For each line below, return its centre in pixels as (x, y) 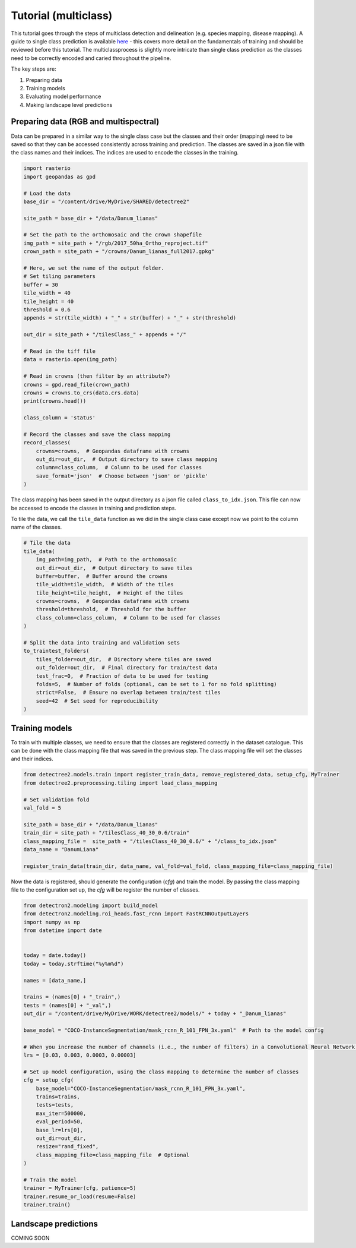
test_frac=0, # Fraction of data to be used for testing (122, 676)
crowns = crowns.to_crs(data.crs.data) (81, 393)
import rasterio (47, 168)
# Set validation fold (56, 800)
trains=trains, (58, 1097)
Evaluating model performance (63, 97)
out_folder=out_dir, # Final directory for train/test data (127, 668)
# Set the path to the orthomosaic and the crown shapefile (113, 235)
